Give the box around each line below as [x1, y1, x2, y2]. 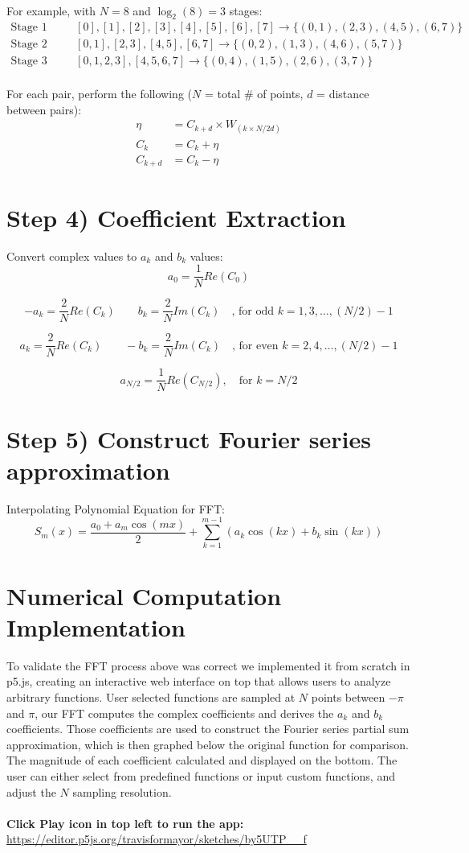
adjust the [6, 783, 56, 800]
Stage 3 [10, 56, 47, 68]
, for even [232, 340, 279, 352]
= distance [316, 85, 369, 102]
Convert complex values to [6, 247, 137, 264]
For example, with [6, 2, 96, 19]
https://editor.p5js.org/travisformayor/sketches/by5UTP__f [6, 830, 307, 847]
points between [311, 688, 385, 705]
